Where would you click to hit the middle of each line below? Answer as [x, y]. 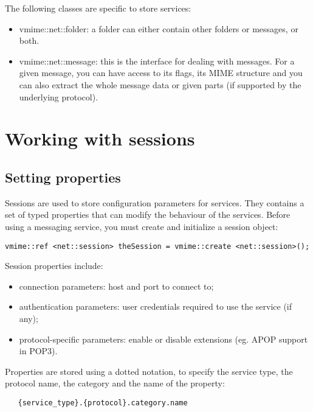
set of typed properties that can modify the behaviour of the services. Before [148, 215]
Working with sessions [100, 138]
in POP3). [38, 351]
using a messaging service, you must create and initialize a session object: [142, 226]
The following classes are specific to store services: [98, 8]
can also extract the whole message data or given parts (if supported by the [160, 84]
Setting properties [63, 177]
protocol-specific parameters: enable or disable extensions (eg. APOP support [163, 339]
